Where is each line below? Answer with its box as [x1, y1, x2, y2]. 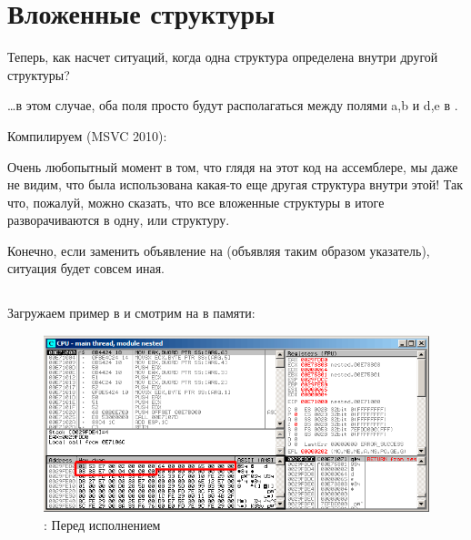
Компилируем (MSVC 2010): [7, 126, 167, 145]
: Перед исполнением [44, 515, 161, 534]
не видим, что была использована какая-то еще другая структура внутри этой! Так [7, 175, 464, 194]
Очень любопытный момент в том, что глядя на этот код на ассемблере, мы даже [7, 157, 458, 176]
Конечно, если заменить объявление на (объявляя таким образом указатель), [7, 240, 430, 260]
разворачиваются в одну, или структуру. [7, 210, 230, 229]
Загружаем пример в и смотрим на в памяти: [7, 303, 256, 322]
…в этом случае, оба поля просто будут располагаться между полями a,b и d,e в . [7, 96, 458, 115]
